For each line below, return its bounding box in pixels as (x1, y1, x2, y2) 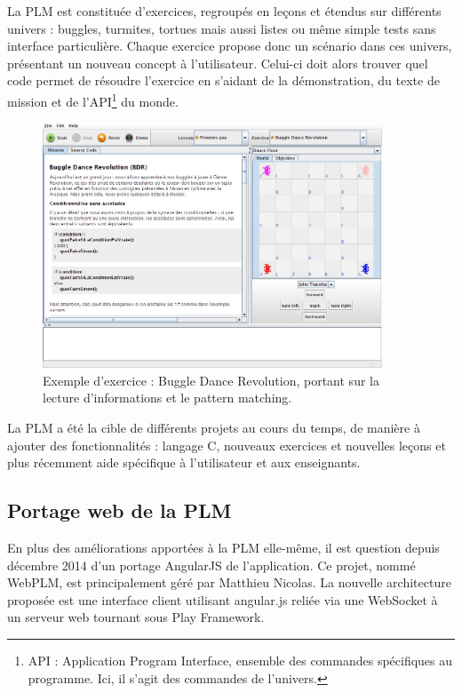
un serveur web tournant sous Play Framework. (7, 608, 265, 626)
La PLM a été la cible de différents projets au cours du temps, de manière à (7, 418, 420, 437)
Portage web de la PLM (7, 497, 232, 524)
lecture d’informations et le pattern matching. (43, 388, 292, 407)
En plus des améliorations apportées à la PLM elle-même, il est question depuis (7, 538, 440, 557)
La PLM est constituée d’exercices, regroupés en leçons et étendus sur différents (7, 2, 442, 20)
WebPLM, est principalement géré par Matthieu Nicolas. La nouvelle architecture (7, 573, 451, 592)
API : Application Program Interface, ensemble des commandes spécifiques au (28, 651, 453, 669)
